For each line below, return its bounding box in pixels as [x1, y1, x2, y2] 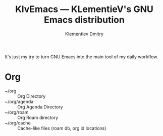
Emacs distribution [44, 14, 125, 26]
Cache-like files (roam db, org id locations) [17, 125, 106, 131]
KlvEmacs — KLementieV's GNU [15, 4, 153, 15]
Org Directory [17, 93, 46, 99]
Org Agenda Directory [17, 104, 64, 110]
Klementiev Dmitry [65, 31, 104, 37]
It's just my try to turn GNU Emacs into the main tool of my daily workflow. [5, 54, 158, 60]
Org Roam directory [17, 114, 59, 120]
